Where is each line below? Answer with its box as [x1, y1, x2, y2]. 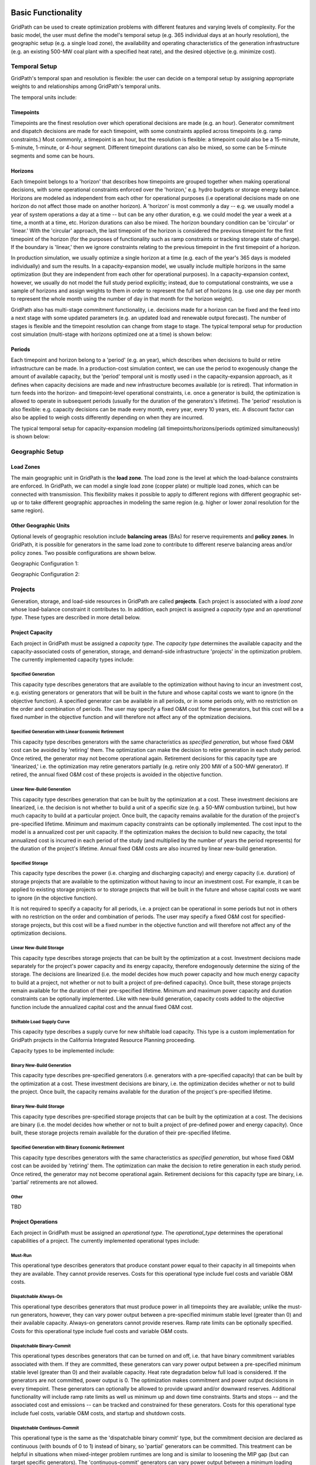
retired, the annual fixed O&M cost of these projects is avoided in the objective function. [11, 771, 223, 778]
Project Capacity [11, 629, 53, 636]
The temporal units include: [11, 94, 77, 101]
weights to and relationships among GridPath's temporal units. [11, 83, 161, 90]
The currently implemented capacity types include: [11, 656, 134, 663]
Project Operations [11, 1218, 58, 1225]
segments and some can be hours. [11, 152, 95, 159]
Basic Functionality [11, 8, 83, 18]
